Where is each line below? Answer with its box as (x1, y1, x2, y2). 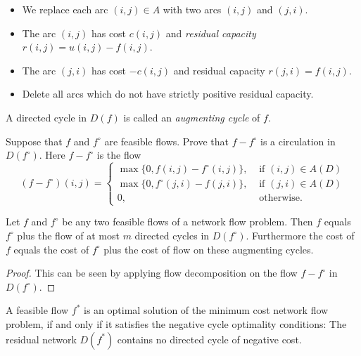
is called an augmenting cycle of (123, 110, 260, 124)
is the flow (96, 147, 141, 162)
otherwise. (259, 193, 303, 204)
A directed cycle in (6, 110, 87, 124)
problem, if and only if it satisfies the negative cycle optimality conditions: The (6, 316, 347, 331)
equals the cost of (13, 242, 89, 256)
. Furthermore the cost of (246, 228, 355, 242)
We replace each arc (22, 2, 108, 16)
